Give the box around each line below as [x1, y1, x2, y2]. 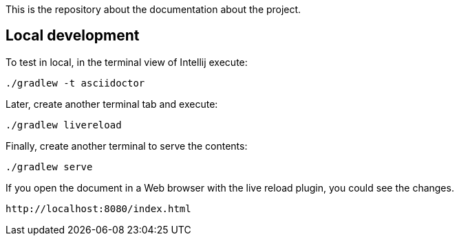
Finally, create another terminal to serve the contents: [6, 139, 248, 152]
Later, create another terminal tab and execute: [6, 97, 218, 110]
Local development [6, 27, 140, 45]
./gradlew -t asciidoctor [6, 77, 145, 89]
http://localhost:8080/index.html [6, 203, 191, 214]
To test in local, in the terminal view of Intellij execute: [6, 56, 248, 68]
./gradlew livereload [6, 119, 122, 130]
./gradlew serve [6, 161, 93, 172]
